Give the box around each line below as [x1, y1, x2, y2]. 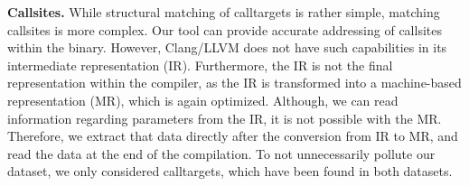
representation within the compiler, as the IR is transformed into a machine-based [7, 73, 462, 92]
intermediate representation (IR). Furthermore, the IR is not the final [7, 55, 393, 74]
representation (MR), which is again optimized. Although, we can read [7, 90, 399, 109]
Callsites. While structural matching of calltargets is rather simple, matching [7, 3, 440, 21]
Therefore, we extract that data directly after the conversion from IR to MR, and [7, 126, 458, 145]
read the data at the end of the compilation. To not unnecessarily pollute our [7, 144, 436, 163]
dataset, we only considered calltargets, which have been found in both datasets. [7, 162, 453, 181]
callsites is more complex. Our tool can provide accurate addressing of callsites [7, 20, 442, 39]
